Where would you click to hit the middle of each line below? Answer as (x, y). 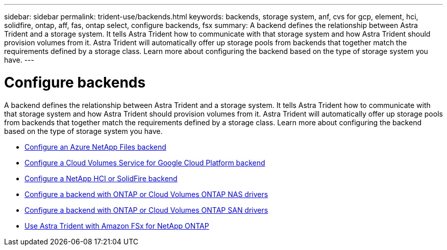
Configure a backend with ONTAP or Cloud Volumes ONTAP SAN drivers (146, 210)
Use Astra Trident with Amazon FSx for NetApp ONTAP (117, 226)
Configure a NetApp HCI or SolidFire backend (101, 178)
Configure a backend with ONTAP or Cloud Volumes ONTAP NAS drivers (146, 194)
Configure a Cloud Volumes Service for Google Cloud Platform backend (145, 162)
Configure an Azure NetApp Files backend (95, 147)
